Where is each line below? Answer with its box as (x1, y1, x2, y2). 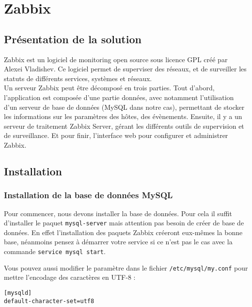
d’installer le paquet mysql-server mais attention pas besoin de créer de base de (4, 218, 244, 228)
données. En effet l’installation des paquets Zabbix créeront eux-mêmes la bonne (4, 227, 243, 237)
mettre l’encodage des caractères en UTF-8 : (4, 272, 136, 282)
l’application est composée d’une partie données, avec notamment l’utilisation (4, 92, 234, 102)
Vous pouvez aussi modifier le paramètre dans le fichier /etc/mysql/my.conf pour (4, 262, 248, 273)
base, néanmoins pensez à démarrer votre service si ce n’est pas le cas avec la (4, 237, 233, 247)
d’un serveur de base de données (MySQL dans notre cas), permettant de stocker (4, 102, 245, 112)
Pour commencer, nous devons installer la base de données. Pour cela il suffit (4, 208, 232, 218)
